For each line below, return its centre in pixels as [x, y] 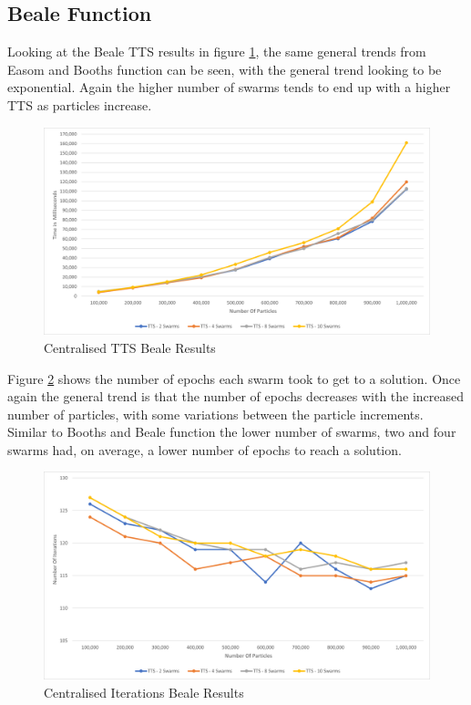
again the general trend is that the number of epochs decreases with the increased [236, 396]
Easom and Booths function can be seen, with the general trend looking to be [225, 69]
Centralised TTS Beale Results [130, 347]
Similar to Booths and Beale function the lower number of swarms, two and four [232, 432]
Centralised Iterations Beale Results [144, 692]
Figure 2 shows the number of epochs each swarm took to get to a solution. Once [234, 378]
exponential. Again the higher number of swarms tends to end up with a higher [229, 87]
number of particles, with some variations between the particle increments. [215, 414]
